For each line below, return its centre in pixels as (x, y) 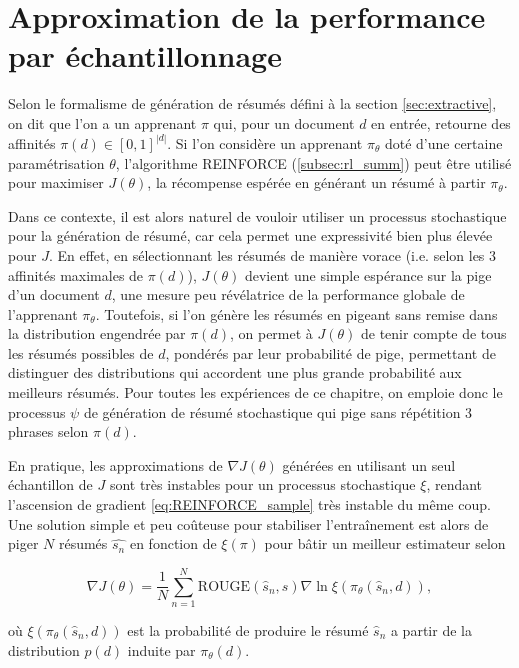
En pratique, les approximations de (115, 464)
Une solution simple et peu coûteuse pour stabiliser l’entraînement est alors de (248, 523)
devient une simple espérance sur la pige (368, 274)
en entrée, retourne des (441, 122)
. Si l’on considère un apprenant (265, 142)
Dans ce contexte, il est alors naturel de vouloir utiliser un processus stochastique (257, 215)
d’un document (54, 294)
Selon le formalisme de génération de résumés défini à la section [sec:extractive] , (252, 103)
